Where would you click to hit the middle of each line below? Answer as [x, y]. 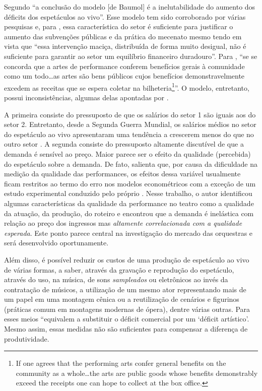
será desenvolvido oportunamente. [56, 243]
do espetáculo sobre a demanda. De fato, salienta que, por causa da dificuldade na [131, 164]
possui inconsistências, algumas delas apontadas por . [86, 97]
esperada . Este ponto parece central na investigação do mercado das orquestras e [128, 233]
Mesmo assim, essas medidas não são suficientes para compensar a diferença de [126, 329]
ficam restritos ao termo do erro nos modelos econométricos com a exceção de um [130, 183]
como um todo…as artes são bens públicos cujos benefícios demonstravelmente [124, 76]
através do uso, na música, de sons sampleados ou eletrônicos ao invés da [116, 279]
